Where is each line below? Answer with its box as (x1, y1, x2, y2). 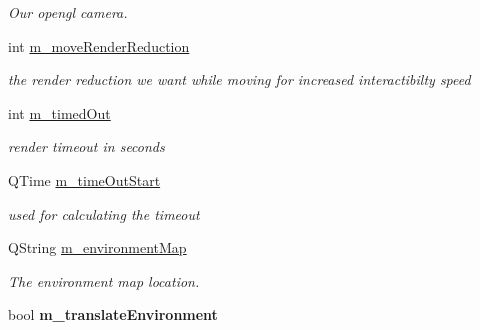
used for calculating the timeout (8, 203, 200, 224)
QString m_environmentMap (8, 237, 187, 258)
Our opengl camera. (8, 2, 128, 22)
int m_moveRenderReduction (8, 35, 190, 56)
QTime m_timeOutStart (8, 169, 161, 190)
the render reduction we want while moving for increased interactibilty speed (8, 69, 471, 90)
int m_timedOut (8, 102, 111, 123)
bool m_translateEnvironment (8, 304, 218, 325)
